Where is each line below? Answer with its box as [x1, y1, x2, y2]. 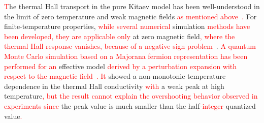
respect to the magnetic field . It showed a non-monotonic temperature [4, 71, 226, 81]
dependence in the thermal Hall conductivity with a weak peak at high [4, 80, 224, 91]
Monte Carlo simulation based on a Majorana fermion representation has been [4, 50, 248, 61]
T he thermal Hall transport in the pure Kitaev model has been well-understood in [4, 1, 260, 11]
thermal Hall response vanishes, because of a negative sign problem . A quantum [4, 41, 256, 51]
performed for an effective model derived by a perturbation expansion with [4, 60, 237, 71]
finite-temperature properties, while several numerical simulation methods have [4, 21, 250, 32]
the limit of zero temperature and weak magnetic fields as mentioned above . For [4, 11, 257, 21]
